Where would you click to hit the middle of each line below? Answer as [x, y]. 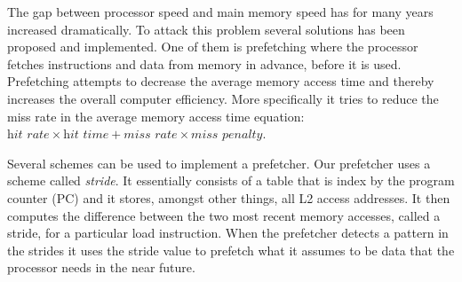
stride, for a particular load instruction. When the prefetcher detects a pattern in [228, 233]
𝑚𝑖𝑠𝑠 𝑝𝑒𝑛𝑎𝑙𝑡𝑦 [227, 135]
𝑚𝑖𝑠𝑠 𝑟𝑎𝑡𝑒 [151, 135]
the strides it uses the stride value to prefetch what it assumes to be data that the [231, 250]
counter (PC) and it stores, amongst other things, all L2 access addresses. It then [229, 197]
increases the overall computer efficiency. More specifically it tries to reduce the [223, 98]
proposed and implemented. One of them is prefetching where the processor [213, 47]
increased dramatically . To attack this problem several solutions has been [206, 29]
